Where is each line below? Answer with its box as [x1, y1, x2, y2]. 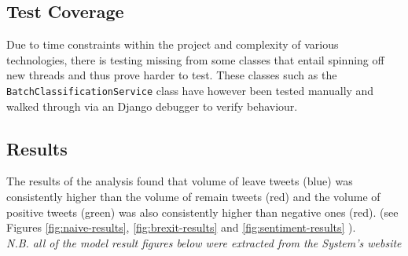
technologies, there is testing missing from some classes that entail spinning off [6, 51, 384, 68]
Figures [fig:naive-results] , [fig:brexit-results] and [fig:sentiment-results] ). [6, 219, 356, 236]
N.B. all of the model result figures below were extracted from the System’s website [6, 234, 402, 251]
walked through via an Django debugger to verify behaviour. [6, 97, 298, 114]
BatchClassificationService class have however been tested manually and [6, 82, 374, 98]
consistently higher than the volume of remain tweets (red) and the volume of [6, 188, 380, 205]
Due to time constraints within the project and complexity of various [6, 36, 339, 53]
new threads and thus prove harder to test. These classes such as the [6, 67, 337, 83]
